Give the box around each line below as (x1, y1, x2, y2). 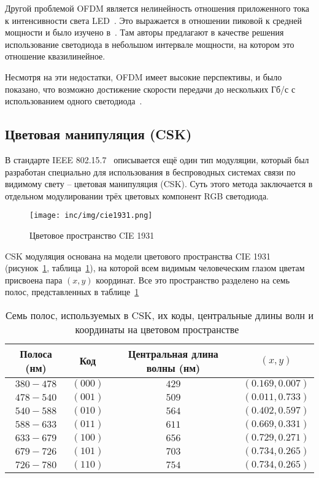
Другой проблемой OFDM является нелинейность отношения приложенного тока (5, 2, 309, 14)
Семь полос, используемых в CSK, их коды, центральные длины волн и (6, 307, 313, 322)
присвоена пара (5, 273, 63, 286)
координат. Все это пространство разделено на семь (96, 273, 290, 286)
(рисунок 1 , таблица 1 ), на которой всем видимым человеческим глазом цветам (5, 261, 305, 274)
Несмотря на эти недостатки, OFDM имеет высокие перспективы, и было (5, 70, 282, 83)
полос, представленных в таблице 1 (5, 285, 139, 298)
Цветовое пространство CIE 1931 (29, 228, 155, 241)
